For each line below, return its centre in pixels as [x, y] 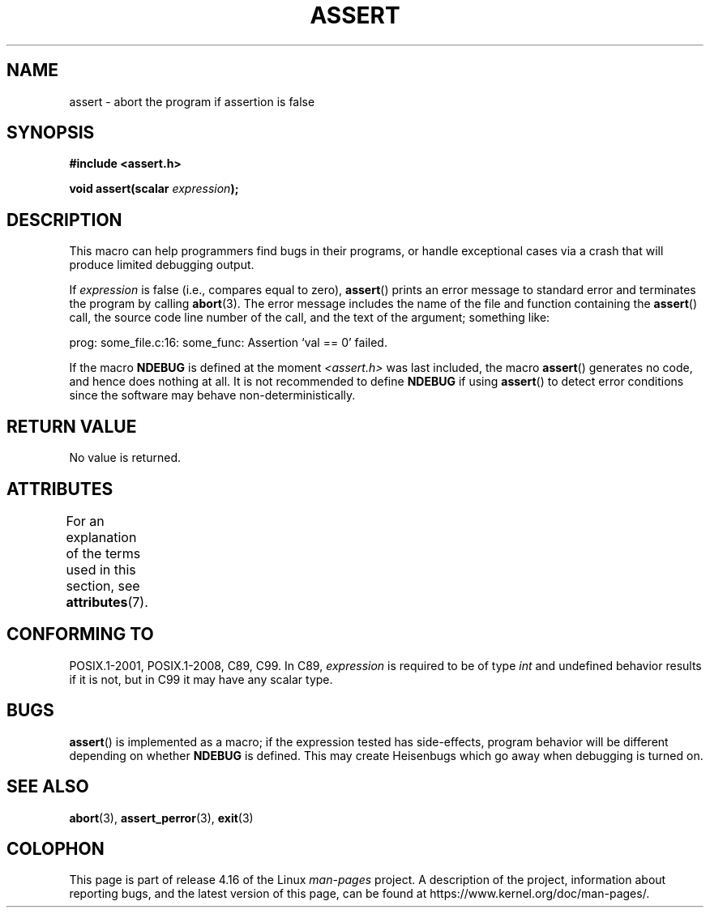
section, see [103, 585]
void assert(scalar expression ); [154, 189]
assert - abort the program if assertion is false [192, 101]
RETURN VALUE [72, 426]
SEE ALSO [48, 787]
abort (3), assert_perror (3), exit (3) [161, 818]
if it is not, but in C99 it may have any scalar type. [201, 679]
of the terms [103, 553]
